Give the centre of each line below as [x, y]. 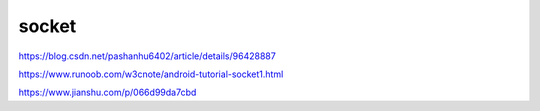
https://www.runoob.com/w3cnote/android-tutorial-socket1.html [151, 74]
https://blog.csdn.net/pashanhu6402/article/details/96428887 [147, 56]
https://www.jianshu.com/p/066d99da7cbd [107, 92]
